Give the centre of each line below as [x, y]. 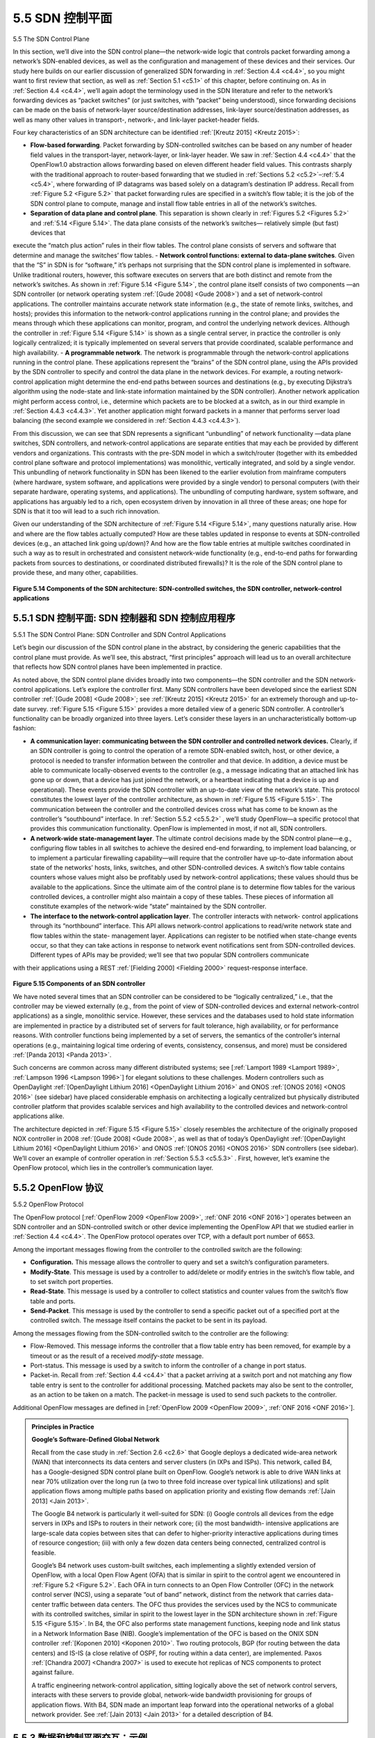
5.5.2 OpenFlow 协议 [58, 1188]
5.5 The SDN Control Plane [51, 39]
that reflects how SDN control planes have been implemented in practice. [117, 667]
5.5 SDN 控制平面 [62, 18]
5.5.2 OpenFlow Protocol [48, 1204]
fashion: [24, 728]
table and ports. [53, 1301]
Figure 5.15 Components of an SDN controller [79, 984]
